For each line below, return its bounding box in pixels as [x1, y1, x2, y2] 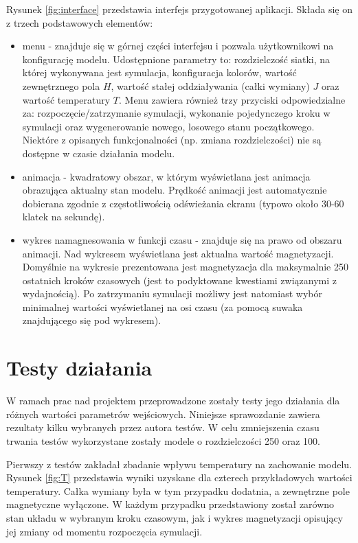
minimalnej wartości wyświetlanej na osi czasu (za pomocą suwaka [22, 299, 303, 314]
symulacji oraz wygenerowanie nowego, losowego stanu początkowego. [22, 119, 315, 133]
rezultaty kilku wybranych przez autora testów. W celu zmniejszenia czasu [6, 420, 320, 435]
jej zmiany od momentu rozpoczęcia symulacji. [6, 524, 203, 538]
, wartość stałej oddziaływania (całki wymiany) [111, 78, 310, 93]
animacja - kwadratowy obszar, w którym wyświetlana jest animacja [22, 169, 311, 183]
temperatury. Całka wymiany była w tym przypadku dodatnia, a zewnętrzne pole [6, 483, 350, 498]
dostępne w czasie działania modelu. [22, 146, 175, 160]
